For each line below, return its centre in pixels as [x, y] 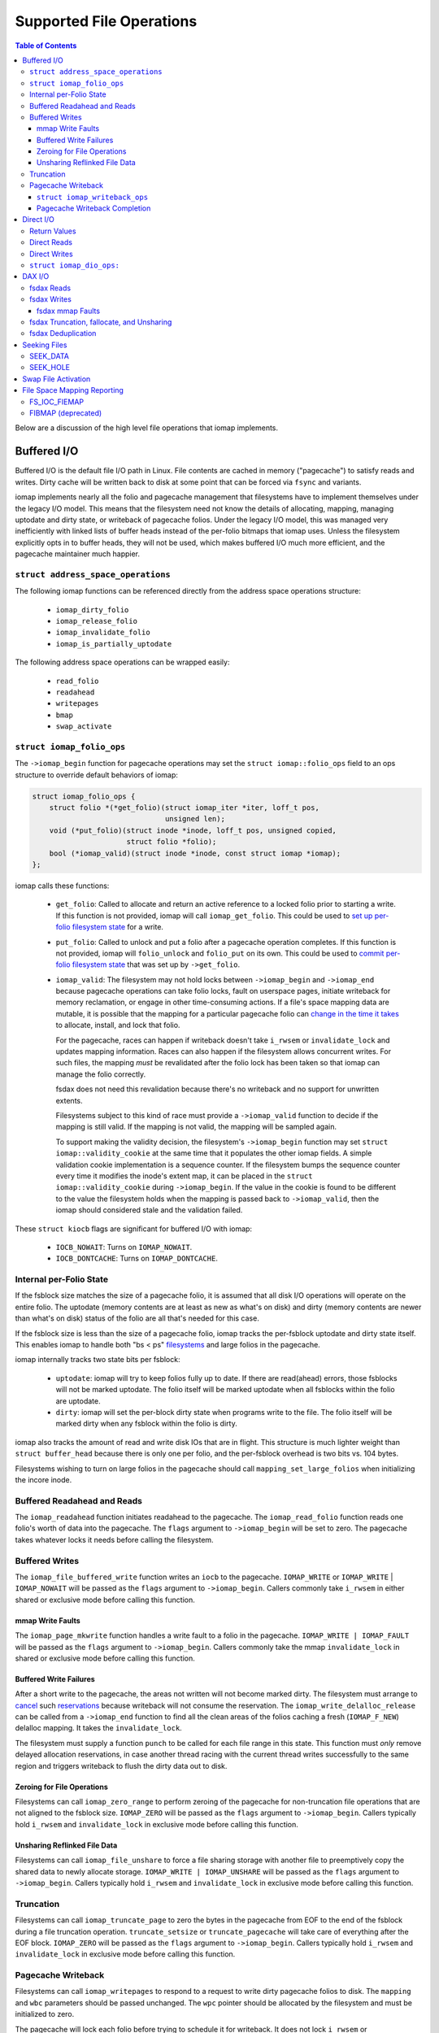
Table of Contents [46, 46]
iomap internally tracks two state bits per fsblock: [98, 1360]
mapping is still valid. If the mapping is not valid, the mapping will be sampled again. [196, 1127]
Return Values [53, 231]
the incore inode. [43, 1479]
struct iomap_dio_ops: [75, 265]
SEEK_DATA [49, 356]
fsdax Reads [50, 288]
